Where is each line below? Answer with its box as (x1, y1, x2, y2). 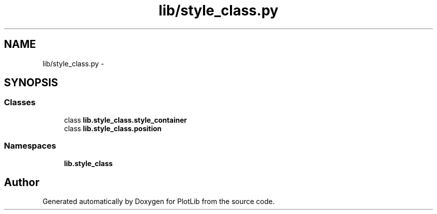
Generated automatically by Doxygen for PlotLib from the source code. (42, 197, 275, 206)
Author (4, 176, 39, 189)
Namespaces (4, 141, 56, 151)
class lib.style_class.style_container (64, 115, 187, 124)
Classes (4, 97, 36, 108)
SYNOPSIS (4, 76, 58, 89)
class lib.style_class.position (64, 124, 162, 133)
